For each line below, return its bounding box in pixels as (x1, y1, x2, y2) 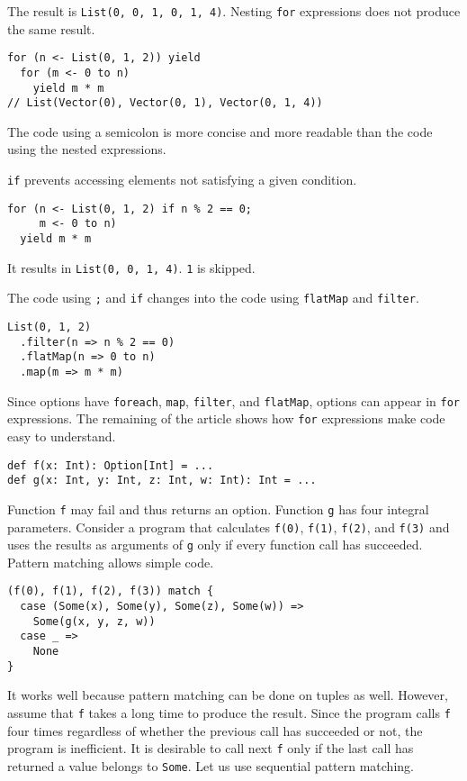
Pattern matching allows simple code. (7, 552, 214, 571)
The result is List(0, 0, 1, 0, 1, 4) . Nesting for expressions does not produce (7, 2, 461, 20)
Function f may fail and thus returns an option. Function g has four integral (7, 499, 429, 518)
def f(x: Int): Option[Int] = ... (7, 459, 214, 472)
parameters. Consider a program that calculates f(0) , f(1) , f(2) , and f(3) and (7, 517, 450, 536)
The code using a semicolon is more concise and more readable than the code (7, 122, 433, 141)
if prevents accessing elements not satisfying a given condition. (7, 170, 357, 189)
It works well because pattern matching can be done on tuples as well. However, (7, 686, 448, 704)
